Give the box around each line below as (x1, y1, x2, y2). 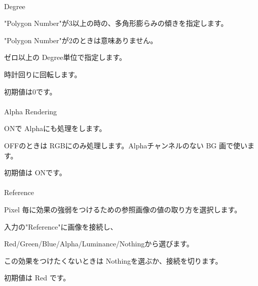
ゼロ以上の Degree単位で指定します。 (4, 52, 127, 62)
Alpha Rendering (4, 106, 57, 116)
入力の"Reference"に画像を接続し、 (4, 221, 118, 232)
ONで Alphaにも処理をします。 (4, 123, 106, 134)
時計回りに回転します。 (4, 69, 82, 79)
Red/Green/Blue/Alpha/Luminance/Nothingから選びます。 (4, 238, 194, 249)
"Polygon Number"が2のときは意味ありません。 (4, 35, 158, 45)
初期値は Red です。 (4, 272, 70, 283)
